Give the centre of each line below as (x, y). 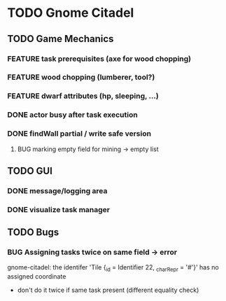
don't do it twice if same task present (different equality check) (108, 290)
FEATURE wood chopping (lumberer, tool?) (81, 77)
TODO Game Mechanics (61, 39)
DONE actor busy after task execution (72, 115)
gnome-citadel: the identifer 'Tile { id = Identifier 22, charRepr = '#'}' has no (113, 268)
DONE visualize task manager (59, 209)
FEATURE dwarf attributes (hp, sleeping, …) (83, 96)
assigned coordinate (37, 276)
